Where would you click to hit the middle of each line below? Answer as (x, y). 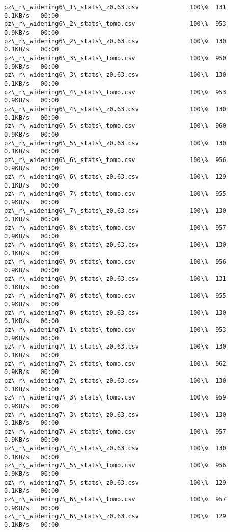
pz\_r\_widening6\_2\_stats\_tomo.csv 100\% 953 (115, 24)
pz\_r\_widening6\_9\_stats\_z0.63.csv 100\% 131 (115, 279)
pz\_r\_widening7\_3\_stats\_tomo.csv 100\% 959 (115, 398)
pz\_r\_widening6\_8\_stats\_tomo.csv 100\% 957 (115, 228)
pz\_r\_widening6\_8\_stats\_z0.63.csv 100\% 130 (115, 245)
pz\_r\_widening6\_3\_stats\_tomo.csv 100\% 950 (115, 58)
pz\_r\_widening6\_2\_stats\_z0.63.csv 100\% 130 (115, 41)
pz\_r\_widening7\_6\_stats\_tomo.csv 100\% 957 (115, 500)
